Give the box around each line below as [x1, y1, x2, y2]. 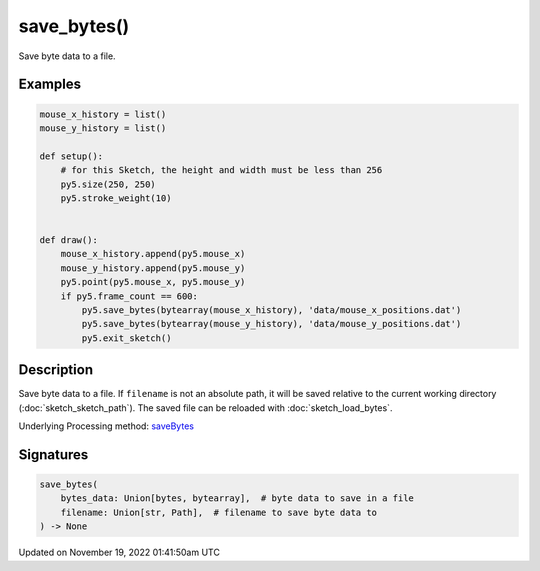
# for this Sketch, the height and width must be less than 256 [60, 165, 383, 176]
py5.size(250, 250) [60, 178, 157, 190]
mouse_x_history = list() [39, 108, 167, 120]
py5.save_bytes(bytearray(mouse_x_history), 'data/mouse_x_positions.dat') [81, 305, 462, 316]
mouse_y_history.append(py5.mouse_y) [60, 262, 246, 274]
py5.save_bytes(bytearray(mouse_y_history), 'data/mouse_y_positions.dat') [81, 318, 462, 330]
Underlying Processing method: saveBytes [18, 420, 195, 432]
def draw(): [39, 235, 99, 246]
